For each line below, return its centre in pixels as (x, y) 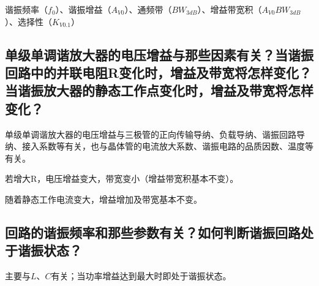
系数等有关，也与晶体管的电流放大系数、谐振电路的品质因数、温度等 (176, 146)
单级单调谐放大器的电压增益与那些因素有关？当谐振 (159, 54)
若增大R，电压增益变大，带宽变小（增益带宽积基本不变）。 (122, 179)
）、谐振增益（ (83, 9)
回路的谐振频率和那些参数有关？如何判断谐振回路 (153, 232)
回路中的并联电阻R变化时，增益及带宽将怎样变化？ (159, 72)
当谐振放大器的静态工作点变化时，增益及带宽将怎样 (159, 90)
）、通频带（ (148, 9)
